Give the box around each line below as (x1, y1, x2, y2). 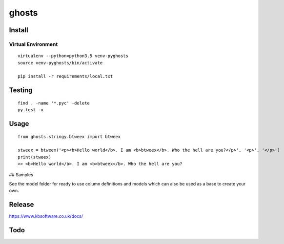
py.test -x (18, 107, 44, 113)
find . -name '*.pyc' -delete (18, 100, 90, 106)
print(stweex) (18, 154, 51, 160)
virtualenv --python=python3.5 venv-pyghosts (18, 53, 129, 59)
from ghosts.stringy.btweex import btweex (18, 134, 121, 139)
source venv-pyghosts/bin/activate (18, 60, 103, 65)
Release (9, 201, 34, 209)
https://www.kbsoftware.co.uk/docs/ (9, 213, 83, 219)
